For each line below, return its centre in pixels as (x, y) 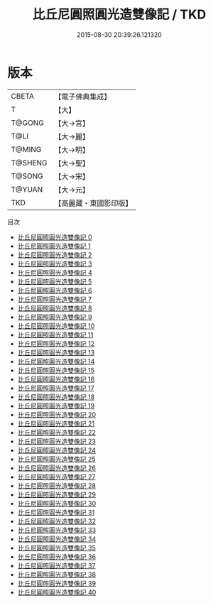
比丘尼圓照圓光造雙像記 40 (57, 592)
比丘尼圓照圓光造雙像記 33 (57, 530)
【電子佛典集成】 (83, 97)
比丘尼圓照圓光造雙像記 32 (56, 521)
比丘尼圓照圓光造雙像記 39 (57, 583)
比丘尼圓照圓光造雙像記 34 (57, 539)
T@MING (26, 149)
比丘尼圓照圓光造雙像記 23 (56, 441)
